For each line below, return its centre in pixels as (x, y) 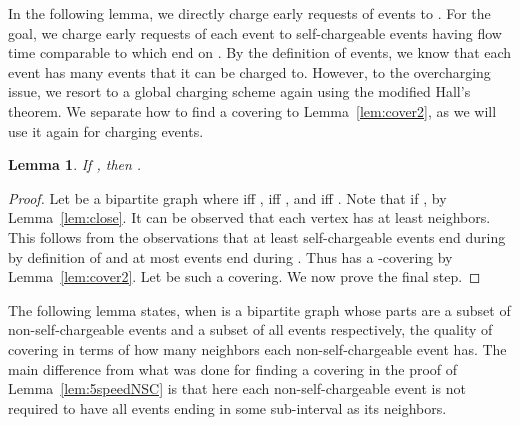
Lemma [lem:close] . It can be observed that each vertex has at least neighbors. (249, 217)
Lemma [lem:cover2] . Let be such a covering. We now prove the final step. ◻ (244, 276)
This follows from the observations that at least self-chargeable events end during (257, 236)
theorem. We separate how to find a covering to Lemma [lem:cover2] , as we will (252, 110)
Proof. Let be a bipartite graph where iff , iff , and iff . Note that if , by (227, 197)
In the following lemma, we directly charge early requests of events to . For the (249, 13)
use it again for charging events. (106, 130)
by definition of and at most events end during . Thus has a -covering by (230, 256)
